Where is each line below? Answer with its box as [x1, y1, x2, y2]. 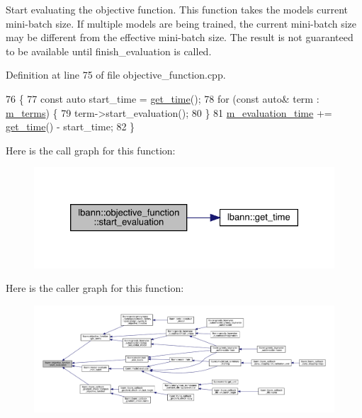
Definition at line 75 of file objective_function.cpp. [6, 67, 226, 82]
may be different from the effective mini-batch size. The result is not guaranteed [6, 30, 353, 45]
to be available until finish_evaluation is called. [6, 43, 212, 58]
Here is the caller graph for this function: [6, 281, 184, 295]
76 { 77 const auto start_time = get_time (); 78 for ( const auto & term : [6, 91, 319, 106]
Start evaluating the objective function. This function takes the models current [6, 2, 348, 16]
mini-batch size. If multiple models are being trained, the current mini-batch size [6, 16, 357, 30]
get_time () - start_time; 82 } [6, 119, 135, 134]
